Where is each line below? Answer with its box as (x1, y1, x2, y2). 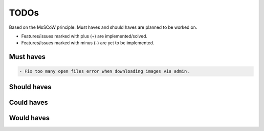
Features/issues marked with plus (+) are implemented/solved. (21, 33, 148, 39)
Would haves (9, 113, 50, 122)
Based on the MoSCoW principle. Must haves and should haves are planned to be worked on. (9, 24, 198, 30)
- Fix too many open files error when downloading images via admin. (19, 69, 190, 74)
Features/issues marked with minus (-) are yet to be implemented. (21, 40, 154, 46)
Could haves (9, 98, 48, 107)
